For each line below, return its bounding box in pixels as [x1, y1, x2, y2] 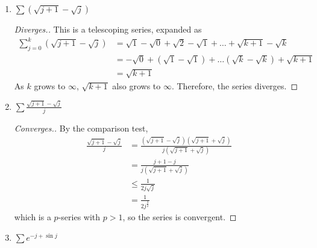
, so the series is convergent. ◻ [122, 211, 237, 223]
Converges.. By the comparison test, [14, 122, 148, 135]
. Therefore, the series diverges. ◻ [171, 79, 298, 92]
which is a [14, 211, 51, 223]
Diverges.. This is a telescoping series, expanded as [14, 23, 202, 35]
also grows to [112, 79, 161, 92]
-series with [58, 211, 101, 223]
